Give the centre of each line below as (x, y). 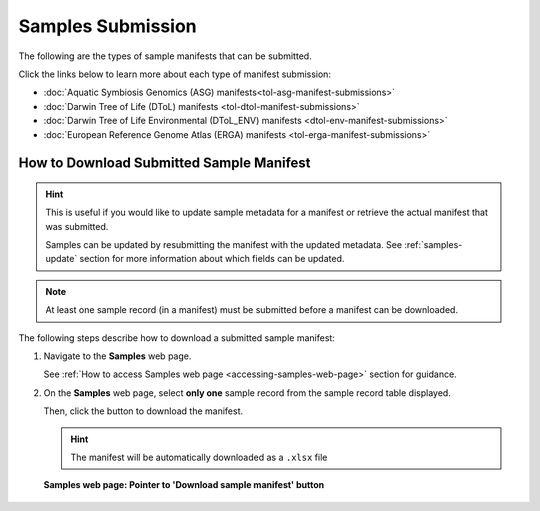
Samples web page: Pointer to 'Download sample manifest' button (184, 485)
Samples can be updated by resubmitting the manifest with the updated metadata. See (224, 245)
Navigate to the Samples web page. (117, 356)
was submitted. (77, 226)
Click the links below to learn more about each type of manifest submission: (175, 74)
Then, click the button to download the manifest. (143, 411)
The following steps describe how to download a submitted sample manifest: (176, 337)
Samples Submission (107, 26)
